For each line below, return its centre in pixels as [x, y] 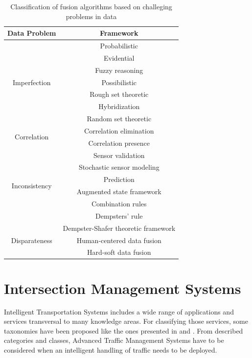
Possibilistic [119, 82]
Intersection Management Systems [123, 288]
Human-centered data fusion [119, 240]
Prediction [119, 179]
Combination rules [119, 203]
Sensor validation [119, 155]
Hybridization [119, 106]
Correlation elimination [119, 130]
